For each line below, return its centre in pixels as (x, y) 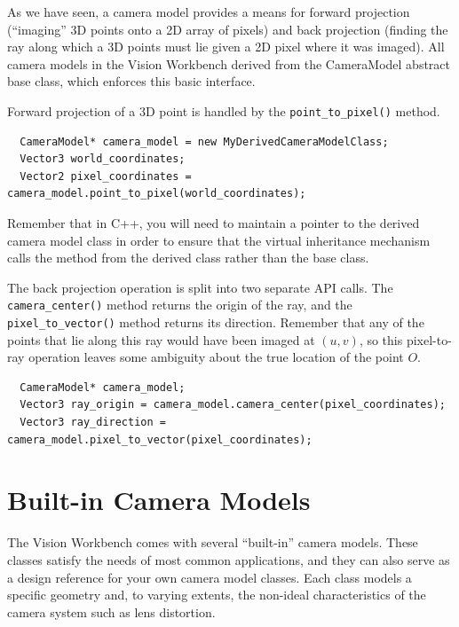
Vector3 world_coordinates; (103, 159)
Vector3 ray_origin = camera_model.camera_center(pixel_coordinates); (233, 405)
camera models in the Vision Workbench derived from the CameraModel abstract (229, 63)
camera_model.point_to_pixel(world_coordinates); (157, 194)
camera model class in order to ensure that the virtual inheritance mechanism (219, 240)
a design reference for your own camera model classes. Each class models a (210, 577)
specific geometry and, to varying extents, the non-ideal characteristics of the (217, 595)
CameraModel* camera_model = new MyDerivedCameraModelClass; (204, 141)
